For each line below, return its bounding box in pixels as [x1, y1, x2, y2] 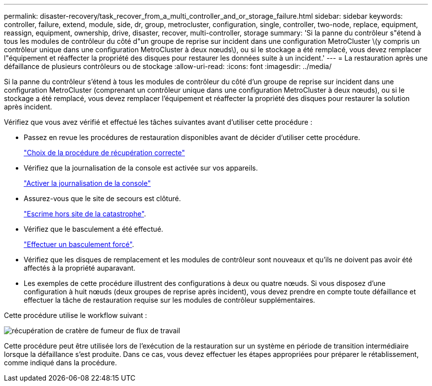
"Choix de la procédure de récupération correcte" [24, 148, 185, 157]
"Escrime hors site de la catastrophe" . [24, 210, 146, 218]
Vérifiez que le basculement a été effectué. [24, 225, 163, 233]
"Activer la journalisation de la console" [24, 179, 151, 187]
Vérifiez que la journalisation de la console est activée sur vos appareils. [24, 164, 258, 172]
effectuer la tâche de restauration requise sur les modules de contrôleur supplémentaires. [24, 296, 315, 304]
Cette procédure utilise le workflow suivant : [4, 311, 147, 319]
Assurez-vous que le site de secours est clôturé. [24, 194, 181, 203]
